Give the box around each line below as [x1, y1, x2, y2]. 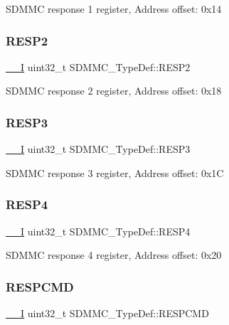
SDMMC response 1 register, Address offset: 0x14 [6, 1, 222, 16]
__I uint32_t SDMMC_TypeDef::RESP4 [6, 223, 191, 238]
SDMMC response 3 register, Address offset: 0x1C [6, 165, 224, 180]
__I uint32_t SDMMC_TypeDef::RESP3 [6, 142, 191, 156]
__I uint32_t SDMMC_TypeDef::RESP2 [6, 59, 191, 74]
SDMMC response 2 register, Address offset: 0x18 [6, 83, 222, 98]
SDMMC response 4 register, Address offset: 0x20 [6, 247, 222, 262]
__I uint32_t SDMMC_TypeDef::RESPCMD [6, 306, 209, 321]
